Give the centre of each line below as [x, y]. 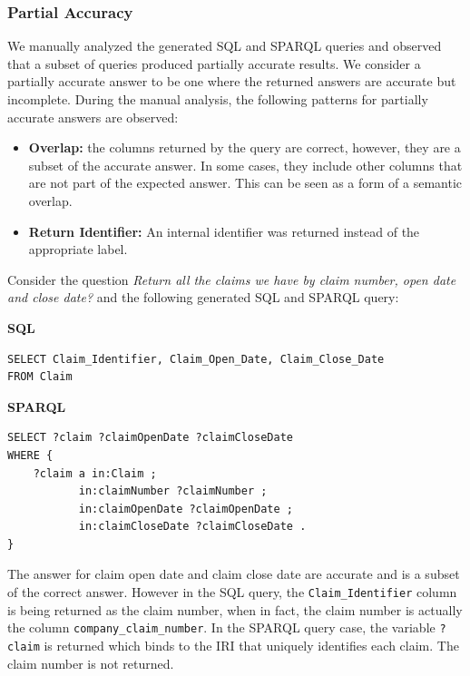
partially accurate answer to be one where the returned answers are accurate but [232, 81]
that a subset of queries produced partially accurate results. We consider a [214, 63]
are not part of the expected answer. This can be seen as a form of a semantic [245, 183]
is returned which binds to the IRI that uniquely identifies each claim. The [251, 645]
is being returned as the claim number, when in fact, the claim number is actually [235, 609]
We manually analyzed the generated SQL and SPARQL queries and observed [225, 46]
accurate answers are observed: [93, 117]
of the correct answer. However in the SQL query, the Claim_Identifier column [232, 592]
